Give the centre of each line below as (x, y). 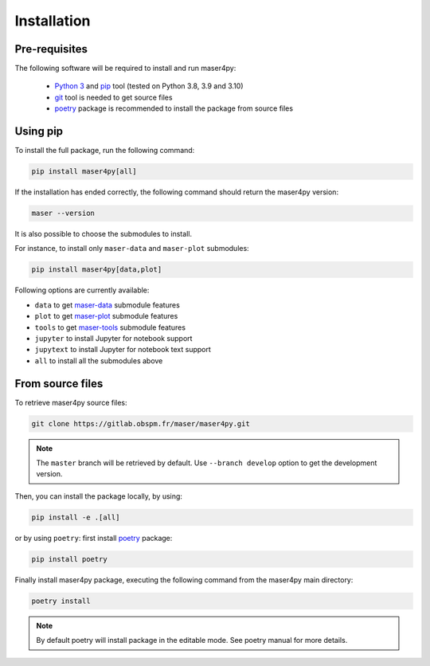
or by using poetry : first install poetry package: (94, 538)
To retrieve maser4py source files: (71, 402)
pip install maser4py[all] (84, 172)
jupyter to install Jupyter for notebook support (113, 338)
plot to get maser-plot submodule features (106, 316)
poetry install (61, 601)
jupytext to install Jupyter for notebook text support (123, 350)
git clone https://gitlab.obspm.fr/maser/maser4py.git (141, 423)
